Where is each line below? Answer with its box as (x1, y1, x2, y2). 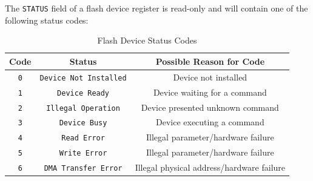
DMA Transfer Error (44, 164, 123, 173)
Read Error (61, 134, 105, 143)
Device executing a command (156, 116, 264, 128)
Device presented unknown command (141, 100, 279, 113)
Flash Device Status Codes (97, 34, 197, 47)
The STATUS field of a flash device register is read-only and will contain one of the (5, 2, 308, 14)
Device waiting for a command (153, 85, 267, 98)
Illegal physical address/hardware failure (135, 161, 286, 174)
